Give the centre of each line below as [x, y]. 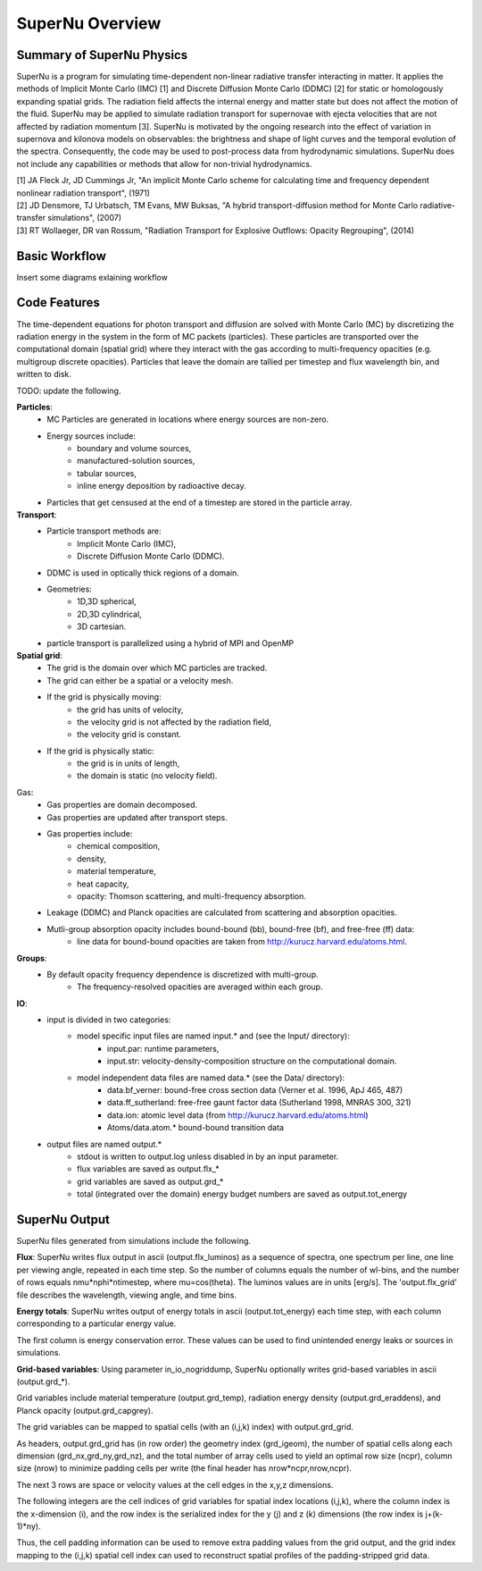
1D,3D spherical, [107, 601]
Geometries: [70, 589]
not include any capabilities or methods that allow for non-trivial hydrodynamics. [164, 164]
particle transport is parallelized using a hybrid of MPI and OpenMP [170, 643]
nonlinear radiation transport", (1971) [83, 193]
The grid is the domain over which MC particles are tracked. [157, 668]
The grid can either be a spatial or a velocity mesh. [140, 680]
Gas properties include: [90, 834]
